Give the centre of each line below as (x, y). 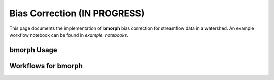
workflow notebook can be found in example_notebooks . (69, 35)
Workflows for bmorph (46, 66)
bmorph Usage (33, 50)
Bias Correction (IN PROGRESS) (77, 13)
